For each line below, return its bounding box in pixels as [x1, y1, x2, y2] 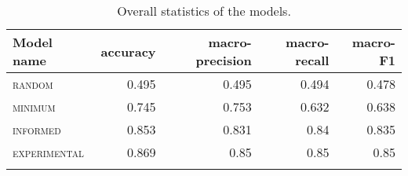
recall [295, 51, 330, 69]
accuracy [100, 42, 156, 60]
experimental [13, 143, 84, 161]
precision [195, 51, 252, 69]
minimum [13, 97, 56, 115]
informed [13, 120, 61, 138]
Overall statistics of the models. [117, 2, 291, 20]
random [13, 75, 53, 93]
